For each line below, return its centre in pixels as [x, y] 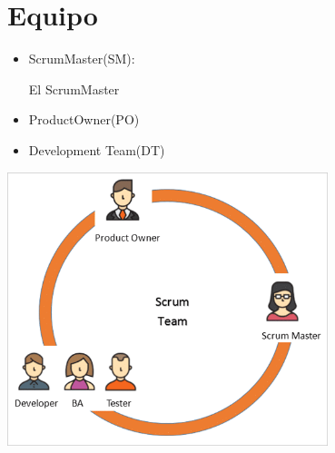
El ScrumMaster [74, 89]
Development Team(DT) [97, 149]
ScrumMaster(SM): [82, 59]
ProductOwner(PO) [84, 119]
